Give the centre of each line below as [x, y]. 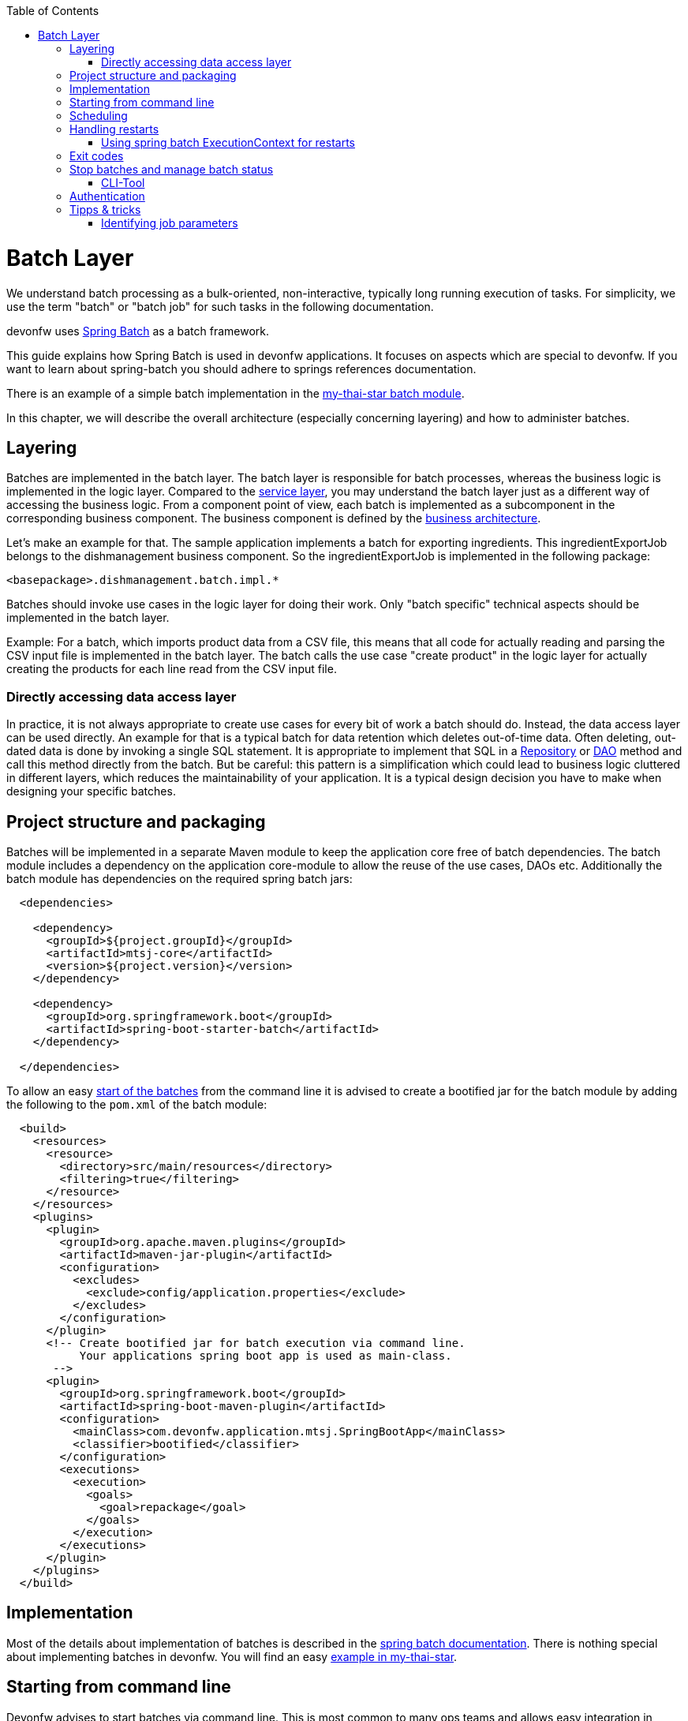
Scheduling [99, 116]
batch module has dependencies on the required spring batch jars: [179, 878]
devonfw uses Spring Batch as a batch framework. [138, 331]
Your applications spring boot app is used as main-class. [265, 1355]
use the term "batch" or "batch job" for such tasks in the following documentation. [220, 306]
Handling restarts [114, 129]
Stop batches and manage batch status [172, 169]
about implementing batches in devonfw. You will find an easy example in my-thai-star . [232, 1656]
